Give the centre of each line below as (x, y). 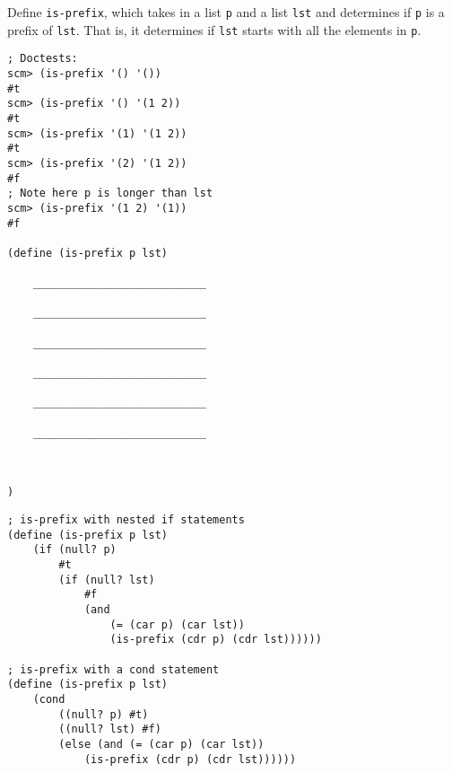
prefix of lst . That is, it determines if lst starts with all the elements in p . (214, 29)
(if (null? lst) (107, 580)
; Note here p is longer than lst (110, 193)
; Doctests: (43, 59)
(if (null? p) (74, 550)
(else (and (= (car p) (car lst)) (161, 744)
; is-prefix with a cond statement (113, 669)
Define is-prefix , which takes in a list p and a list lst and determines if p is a (226, 12)
